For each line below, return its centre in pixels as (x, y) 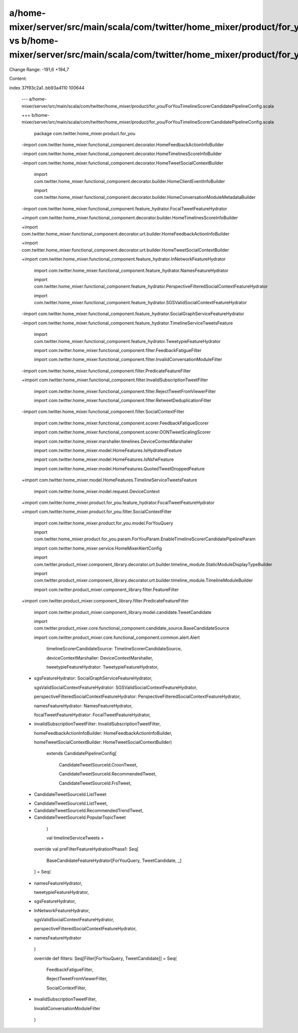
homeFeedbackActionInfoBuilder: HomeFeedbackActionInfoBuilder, (103, 733)
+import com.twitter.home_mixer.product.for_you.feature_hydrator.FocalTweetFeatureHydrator (118, 503)
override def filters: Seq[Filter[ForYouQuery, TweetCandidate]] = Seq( (106, 958)
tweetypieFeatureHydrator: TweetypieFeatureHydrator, (103, 667)
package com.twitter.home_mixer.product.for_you (85, 133)
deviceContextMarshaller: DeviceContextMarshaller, (100, 658)
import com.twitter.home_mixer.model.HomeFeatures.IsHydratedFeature (108, 450)
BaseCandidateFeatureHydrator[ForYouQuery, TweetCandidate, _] (114, 861)
